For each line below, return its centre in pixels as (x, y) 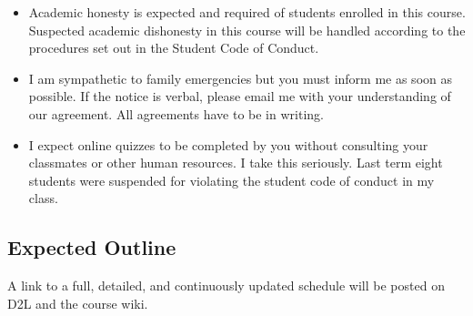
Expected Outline (92, 247)
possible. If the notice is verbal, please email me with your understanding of (240, 96)
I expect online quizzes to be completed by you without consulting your (228, 144)
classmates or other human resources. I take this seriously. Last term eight (236, 163)
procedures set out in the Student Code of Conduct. (174, 48)
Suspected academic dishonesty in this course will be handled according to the (247, 30)
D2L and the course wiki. (78, 303)
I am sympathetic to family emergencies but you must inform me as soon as (240, 78)
